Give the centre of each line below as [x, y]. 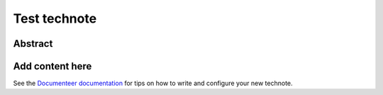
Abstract [33, 44]
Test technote [55, 18]
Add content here [52, 66]
